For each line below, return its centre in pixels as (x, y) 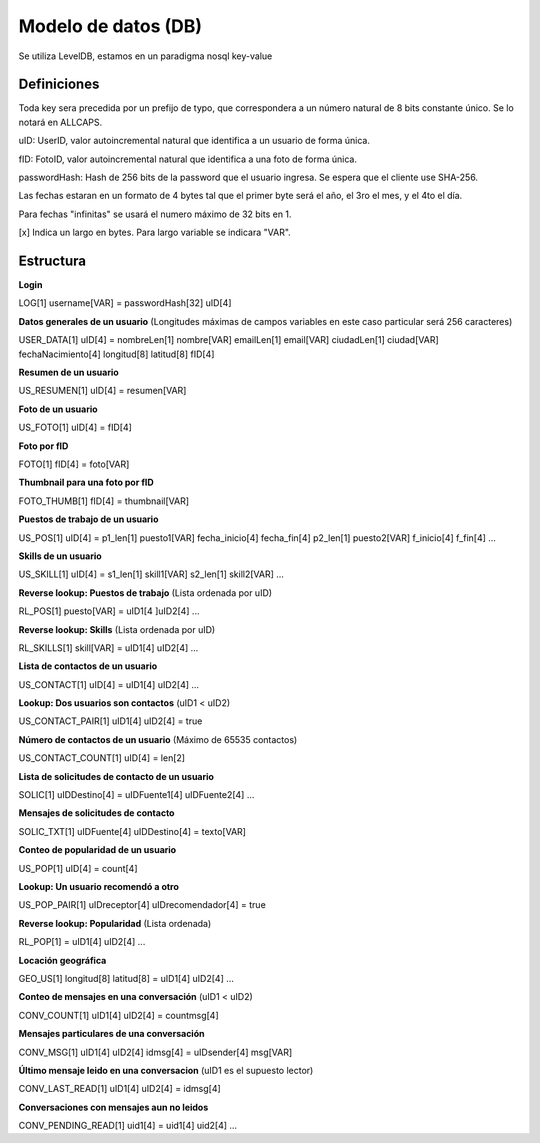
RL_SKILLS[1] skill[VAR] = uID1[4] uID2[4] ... (108, 647)
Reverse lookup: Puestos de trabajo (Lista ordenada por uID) (145, 592)
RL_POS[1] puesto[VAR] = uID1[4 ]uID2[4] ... (109, 611)
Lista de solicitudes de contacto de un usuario (116, 776)
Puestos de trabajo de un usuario (88, 519)
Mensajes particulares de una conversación (111, 1034)
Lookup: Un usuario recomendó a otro (99, 886)
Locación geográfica (62, 960)
